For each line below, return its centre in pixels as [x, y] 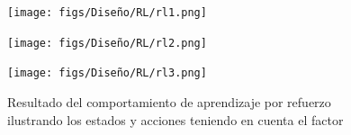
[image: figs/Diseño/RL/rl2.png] [107, 43]
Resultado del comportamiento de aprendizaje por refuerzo [169, 101]
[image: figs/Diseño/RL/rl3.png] [107, 73]
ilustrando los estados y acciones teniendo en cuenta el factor [175, 119]
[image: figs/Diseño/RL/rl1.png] [107, 13]
